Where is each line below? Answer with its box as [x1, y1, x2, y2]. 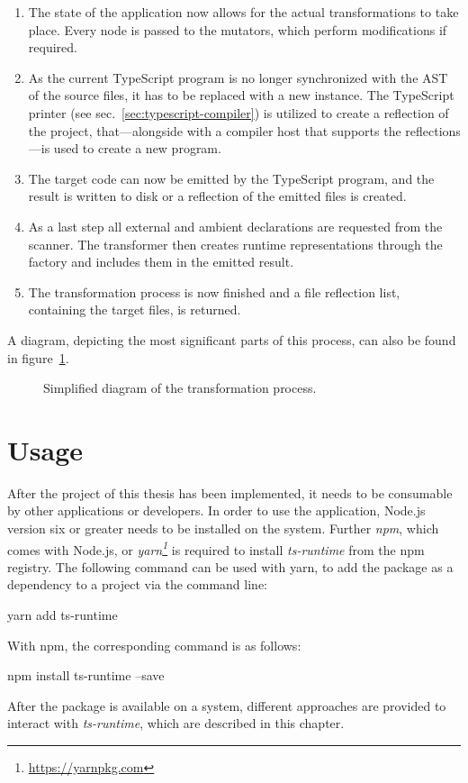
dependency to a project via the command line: [7, 575, 267, 594]
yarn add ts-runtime [7, 605, 118, 624]
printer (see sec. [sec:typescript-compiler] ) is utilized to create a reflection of [28, 103, 449, 122]
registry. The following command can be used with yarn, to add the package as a [7, 557, 454, 576]
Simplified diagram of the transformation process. [43, 378, 317, 397]
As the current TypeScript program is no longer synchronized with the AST [28, 68, 448, 86]
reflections [405, 121, 461, 140]
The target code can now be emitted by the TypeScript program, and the [28, 168, 435, 187]
